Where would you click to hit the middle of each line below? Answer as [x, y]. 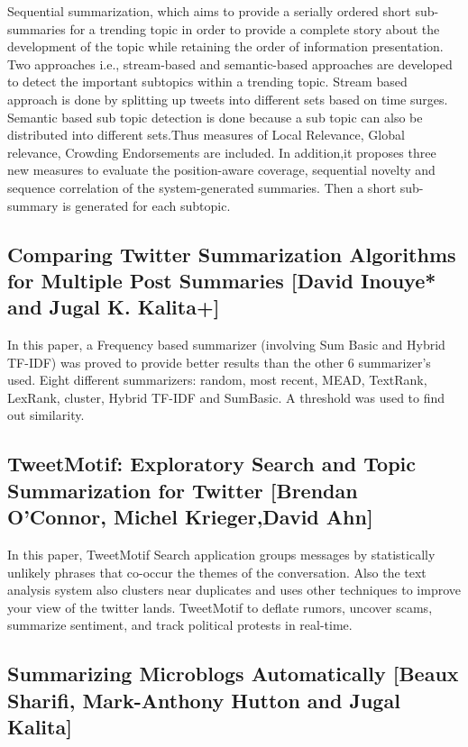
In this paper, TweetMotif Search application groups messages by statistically [221, 555]
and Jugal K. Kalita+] [114, 307]
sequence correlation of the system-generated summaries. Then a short [202, 187]
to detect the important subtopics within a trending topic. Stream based [207, 82]
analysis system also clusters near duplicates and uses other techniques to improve [234, 590]
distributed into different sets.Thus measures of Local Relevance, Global [206, 135]
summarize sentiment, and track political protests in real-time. [180, 625]
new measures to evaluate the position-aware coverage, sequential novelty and [221, 170]
